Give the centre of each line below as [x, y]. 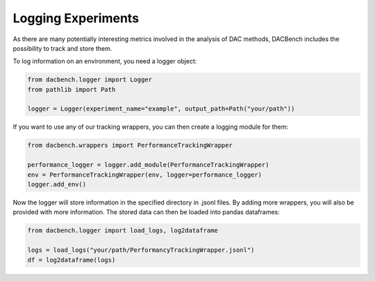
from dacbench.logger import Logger [90, 80]
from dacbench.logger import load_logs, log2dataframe [123, 231]
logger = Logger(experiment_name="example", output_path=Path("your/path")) [161, 109]
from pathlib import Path [72, 89]
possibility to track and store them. [62, 48]
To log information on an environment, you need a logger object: [105, 61]
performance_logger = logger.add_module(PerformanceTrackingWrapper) [148, 165]
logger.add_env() [57, 185]
